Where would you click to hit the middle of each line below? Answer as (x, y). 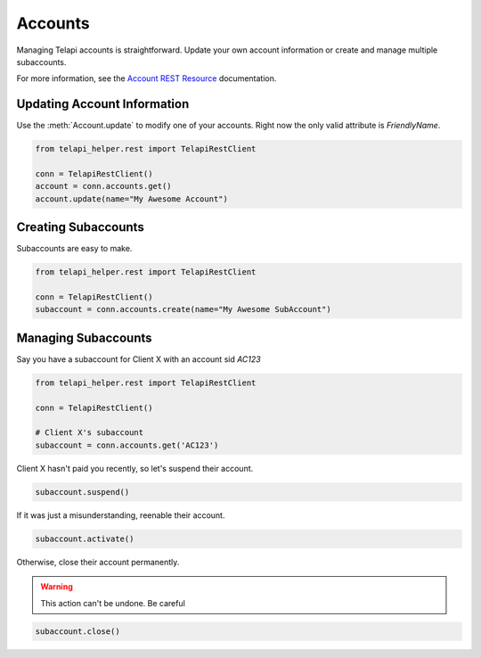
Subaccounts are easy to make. (74, 249)
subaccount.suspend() (82, 492)
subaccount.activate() (85, 539)
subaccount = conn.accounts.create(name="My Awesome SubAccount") (183, 309)
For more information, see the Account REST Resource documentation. (147, 78)
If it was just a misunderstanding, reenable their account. (121, 515)
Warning (57, 587)
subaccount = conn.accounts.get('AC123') (127, 445)
